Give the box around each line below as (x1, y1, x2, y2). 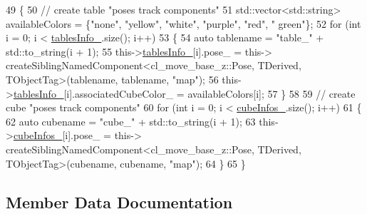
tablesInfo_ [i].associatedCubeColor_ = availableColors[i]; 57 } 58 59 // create (13, 86, 356, 101)
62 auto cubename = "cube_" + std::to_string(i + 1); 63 (6, 113, 256, 128)
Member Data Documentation (6, 190, 233, 213)
